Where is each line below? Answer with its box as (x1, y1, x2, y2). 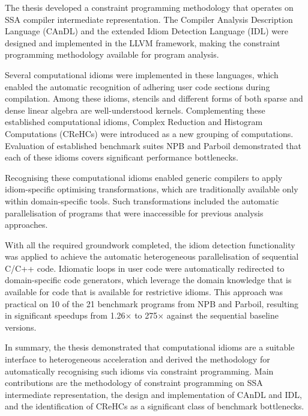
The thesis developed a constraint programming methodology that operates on (5, 1, 294, 13)
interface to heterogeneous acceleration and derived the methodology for (5, 353, 270, 366)
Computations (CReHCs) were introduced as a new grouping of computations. (5, 127, 294, 139)
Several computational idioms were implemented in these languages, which (5, 68, 279, 81)
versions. (5, 320, 37, 333)
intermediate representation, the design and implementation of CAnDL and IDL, (5, 388, 302, 400)
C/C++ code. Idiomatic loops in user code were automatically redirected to (5, 262, 285, 274)
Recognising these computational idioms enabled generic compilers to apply (5, 171, 283, 183)
